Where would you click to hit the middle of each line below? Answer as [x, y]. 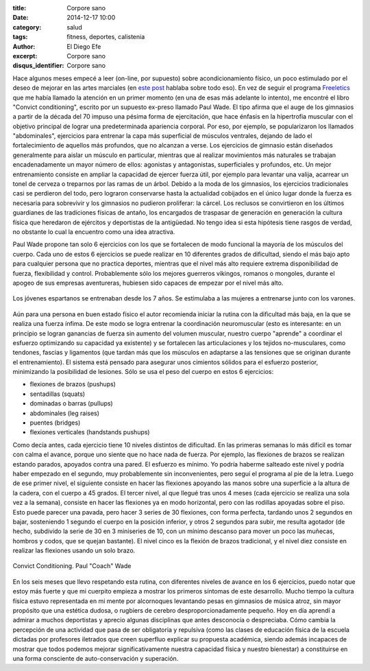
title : [20, 8]
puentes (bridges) [55, 423]
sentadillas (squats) [58, 394]
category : [27, 27]
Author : [24, 46]
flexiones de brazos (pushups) [73, 384]
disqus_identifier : [38, 66]
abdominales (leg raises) [64, 413]
